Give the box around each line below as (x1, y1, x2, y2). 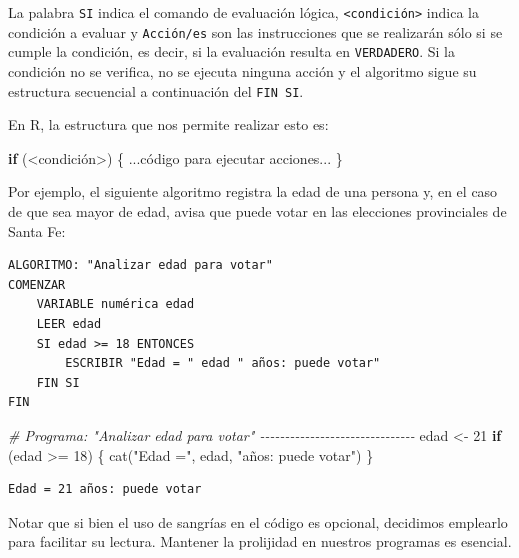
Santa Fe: (8, 220, 66, 241)
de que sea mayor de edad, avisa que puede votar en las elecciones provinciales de (8, 201, 507, 221)
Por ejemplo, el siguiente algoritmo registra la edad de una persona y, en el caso (8, 181, 498, 202)
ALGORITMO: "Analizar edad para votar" (8, 258, 273, 273)
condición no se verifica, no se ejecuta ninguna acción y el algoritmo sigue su (8, 60, 477, 81)
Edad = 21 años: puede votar (8, 482, 202, 497)
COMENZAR (8, 277, 66, 292)
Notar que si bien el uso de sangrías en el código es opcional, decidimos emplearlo (8, 511, 508, 532)
